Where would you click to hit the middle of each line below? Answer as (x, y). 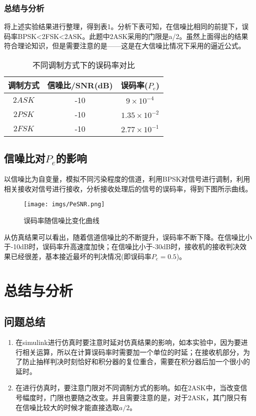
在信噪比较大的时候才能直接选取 (67, 407)
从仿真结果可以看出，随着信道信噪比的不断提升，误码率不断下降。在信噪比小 (128, 237)
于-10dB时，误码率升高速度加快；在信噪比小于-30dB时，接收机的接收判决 (122, 246)
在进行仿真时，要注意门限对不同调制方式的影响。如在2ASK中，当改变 (128, 388)
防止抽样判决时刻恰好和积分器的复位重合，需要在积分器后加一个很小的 (136, 361)
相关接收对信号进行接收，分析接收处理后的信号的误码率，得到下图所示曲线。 (128, 188)
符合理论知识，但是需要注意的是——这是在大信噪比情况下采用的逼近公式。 (125, 46)
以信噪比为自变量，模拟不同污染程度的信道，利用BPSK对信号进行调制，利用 (127, 179)
